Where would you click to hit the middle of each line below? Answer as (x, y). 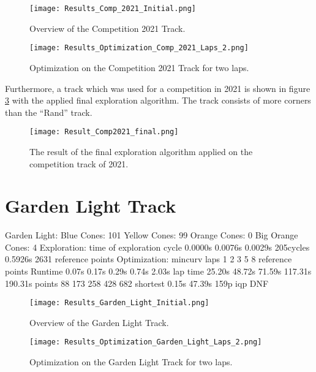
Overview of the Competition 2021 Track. (107, 28)
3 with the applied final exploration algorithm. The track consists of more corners (158, 100)
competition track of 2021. (79, 163)
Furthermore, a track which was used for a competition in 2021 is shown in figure (158, 88)
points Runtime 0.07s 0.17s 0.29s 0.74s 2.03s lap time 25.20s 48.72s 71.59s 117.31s (158, 271)
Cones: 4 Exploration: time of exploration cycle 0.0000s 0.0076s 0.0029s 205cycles (157, 247)
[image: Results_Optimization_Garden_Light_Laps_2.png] (146, 342)
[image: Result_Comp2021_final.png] (104, 132)
